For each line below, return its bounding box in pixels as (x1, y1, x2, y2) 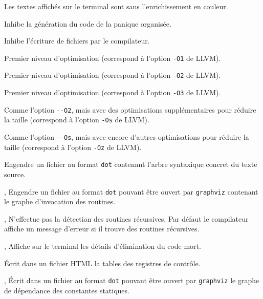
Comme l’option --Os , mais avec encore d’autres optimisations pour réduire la (4, 132, 249, 142)
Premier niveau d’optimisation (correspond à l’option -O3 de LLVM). (4, 87, 221, 98)
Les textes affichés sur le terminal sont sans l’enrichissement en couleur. (4, 1, 228, 11)
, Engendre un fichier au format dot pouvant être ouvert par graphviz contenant (4, 186, 258, 197)
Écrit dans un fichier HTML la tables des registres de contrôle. (4, 258, 201, 268)
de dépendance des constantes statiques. (4, 285, 129, 295)
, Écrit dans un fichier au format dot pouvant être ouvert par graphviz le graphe (4, 275, 259, 286)
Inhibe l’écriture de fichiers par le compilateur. (4, 35, 150, 46)
